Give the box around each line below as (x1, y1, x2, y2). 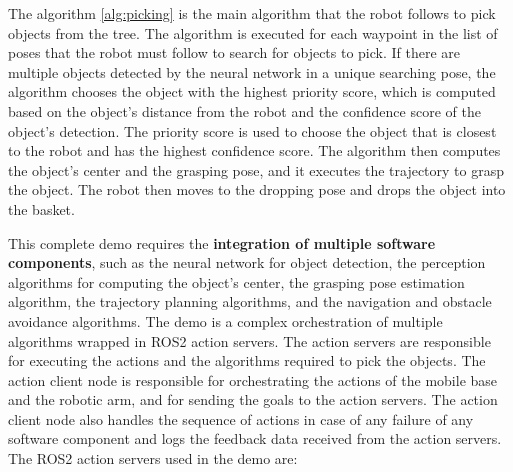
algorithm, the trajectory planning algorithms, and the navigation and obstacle (8, 291, 492, 312)
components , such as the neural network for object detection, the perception (8, 252, 486, 273)
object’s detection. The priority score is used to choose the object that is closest (8, 120, 497, 141)
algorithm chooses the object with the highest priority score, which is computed (8, 81, 496, 102)
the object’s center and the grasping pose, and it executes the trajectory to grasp (8, 159, 505, 180)
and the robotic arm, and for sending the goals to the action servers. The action (8, 389, 498, 410)
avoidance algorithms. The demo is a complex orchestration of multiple (8, 310, 443, 331)
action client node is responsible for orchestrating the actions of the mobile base (8, 369, 498, 390)
